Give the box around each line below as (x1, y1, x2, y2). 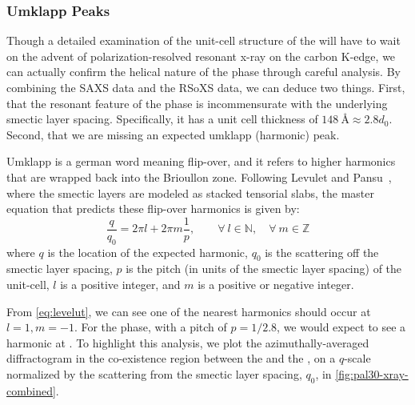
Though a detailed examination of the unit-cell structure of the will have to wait (6, 32, 401, 49)
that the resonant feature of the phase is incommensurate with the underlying (6, 94, 388, 111)
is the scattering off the (265, 243, 379, 260)
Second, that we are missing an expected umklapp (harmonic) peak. (6, 126, 340, 142)
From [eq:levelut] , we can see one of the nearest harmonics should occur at (6, 303, 371, 319)
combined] (6, 382, 56, 399)
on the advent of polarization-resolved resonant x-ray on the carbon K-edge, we (6, 47, 396, 64)
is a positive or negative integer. (198, 276, 354, 292)
